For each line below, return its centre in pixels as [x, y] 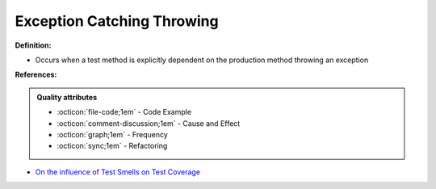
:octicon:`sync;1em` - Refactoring [112, 146]
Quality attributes [67, 97]
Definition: [33, 45]
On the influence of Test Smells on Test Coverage [118, 172]
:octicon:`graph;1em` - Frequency [113, 134]
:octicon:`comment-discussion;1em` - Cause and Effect [149, 123]
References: [36, 75]
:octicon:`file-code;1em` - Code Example [124, 112]
